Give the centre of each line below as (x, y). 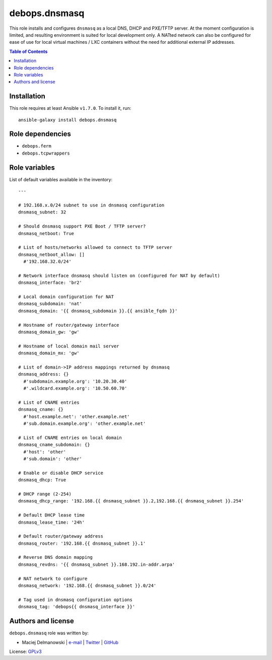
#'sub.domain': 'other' (53, 459)
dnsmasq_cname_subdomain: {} (54, 445)
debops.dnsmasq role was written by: (49, 633)
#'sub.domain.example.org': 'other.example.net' (85, 424)
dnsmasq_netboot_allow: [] (52, 254)
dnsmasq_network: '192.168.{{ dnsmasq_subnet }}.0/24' (87, 586)
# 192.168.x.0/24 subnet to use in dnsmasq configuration (91, 205)
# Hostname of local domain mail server (69, 346)
